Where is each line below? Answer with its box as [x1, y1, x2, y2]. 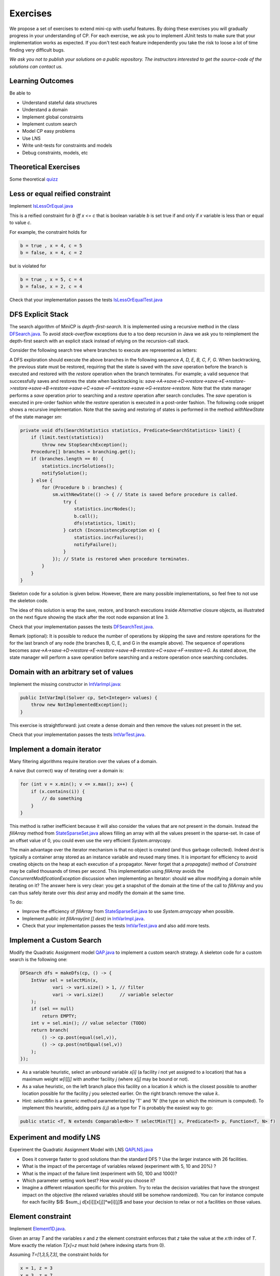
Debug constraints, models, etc [22, 150, 88, 156]
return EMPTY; [41, 1013, 77, 1019]
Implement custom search [22, 120, 77, 127]
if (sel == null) [31, 1006, 74, 1012]
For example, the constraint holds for [9, 229, 87, 235]
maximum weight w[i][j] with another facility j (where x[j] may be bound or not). [22, 1076, 189, 1082]
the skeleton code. [9, 598, 48, 604]
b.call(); [74, 513, 99, 519]
